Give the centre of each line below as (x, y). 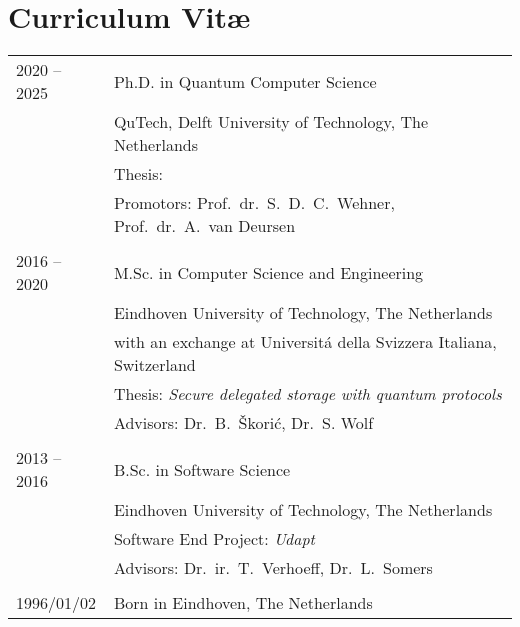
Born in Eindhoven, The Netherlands (243, 603)
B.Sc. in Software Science (202, 469)
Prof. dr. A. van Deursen (204, 226)
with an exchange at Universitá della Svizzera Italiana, (305, 342)
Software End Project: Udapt (214, 539)
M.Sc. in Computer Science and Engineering (268, 272)
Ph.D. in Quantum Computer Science (245, 81)
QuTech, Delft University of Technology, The (271, 122)
